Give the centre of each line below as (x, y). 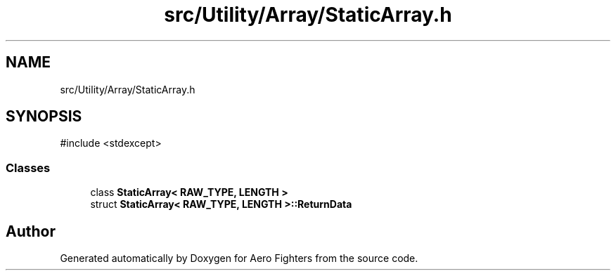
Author (31, 231)
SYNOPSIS (44, 117)
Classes (28, 167)
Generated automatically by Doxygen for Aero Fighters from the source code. (239, 258)
